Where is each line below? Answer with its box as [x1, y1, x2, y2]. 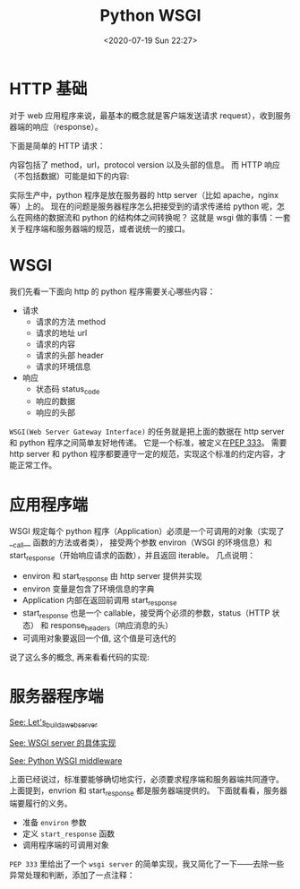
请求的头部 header [35, 350, 104, 360]
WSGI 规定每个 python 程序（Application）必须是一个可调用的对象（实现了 [9, 526, 285, 537]
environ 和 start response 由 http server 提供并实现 [21, 570, 202, 583]
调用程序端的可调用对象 [21, 839, 109, 850]
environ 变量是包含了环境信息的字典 [21, 583, 155, 594]
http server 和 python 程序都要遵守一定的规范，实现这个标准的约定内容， [9, 449, 279, 460]
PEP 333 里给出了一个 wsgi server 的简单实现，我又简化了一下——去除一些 [9, 858, 285, 869]
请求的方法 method [35, 315, 106, 327]
